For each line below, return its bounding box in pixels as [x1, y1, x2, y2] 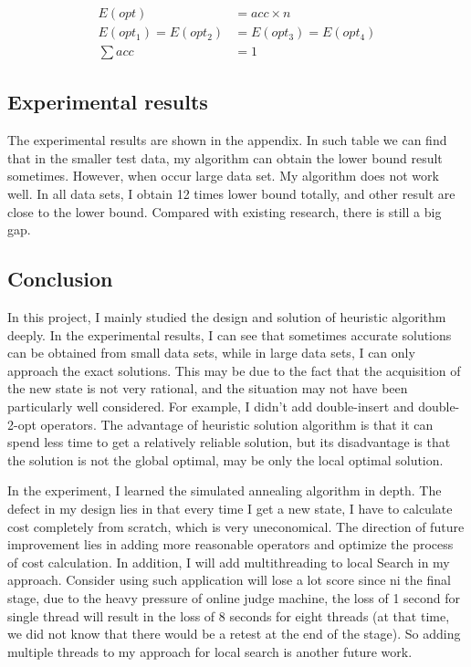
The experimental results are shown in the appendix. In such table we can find [7, 130, 447, 150]
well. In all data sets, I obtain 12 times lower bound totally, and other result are [7, 184, 455, 203]
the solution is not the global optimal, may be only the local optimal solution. [7, 450, 444, 469]
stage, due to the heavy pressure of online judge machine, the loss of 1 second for [7, 588, 460, 607]
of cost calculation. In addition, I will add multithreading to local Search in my [7, 552, 450, 571]
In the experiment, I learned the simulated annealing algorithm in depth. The [7, 481, 442, 500]
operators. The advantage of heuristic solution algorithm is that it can [40, 414, 434, 433]
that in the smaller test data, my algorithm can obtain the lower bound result [7, 148, 443, 167]
